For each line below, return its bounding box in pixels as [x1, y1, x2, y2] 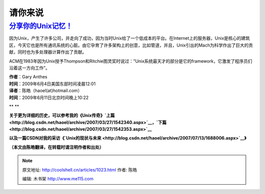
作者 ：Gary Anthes [9, 74, 48, 80]
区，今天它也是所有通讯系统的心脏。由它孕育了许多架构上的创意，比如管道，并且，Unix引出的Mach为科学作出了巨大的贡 [9, 42, 253, 48]
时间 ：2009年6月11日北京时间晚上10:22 [9, 95, 89, 100]
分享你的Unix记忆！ [9, 22, 73, 30]
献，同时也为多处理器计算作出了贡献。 [9, 49, 87, 55]
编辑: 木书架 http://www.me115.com [22, 176, 94, 182]
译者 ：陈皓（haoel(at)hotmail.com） [9, 88, 82, 94]
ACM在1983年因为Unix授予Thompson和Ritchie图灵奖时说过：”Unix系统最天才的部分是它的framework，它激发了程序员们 [9, 58, 252, 64]
